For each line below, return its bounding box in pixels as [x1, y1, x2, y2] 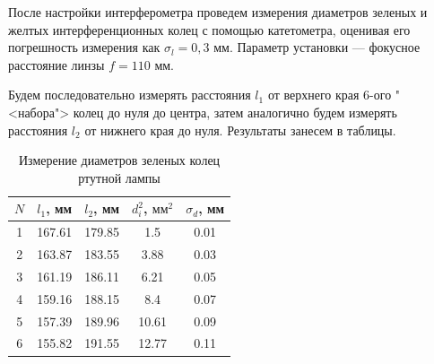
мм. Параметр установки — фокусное [213, 38, 421, 56]
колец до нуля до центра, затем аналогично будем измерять [73, 102, 397, 121]
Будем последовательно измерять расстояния [8, 85, 251, 104]
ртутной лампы [78, 168, 161, 186]
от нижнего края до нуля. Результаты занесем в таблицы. [84, 120, 396, 139]
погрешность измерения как [8, 38, 161, 56]
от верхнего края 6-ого [267, 85, 392, 104]
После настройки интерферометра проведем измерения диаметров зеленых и [8, 3, 428, 21]
